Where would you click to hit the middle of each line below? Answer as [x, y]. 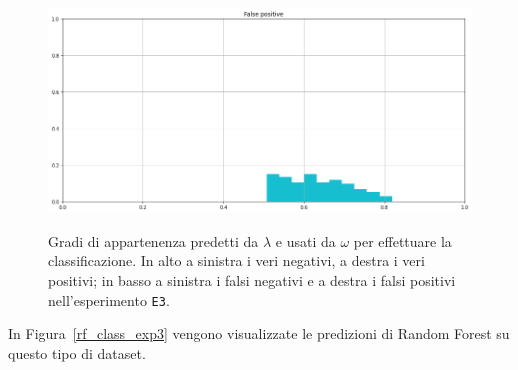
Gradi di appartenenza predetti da [153, 240]
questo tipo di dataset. [77, 352]
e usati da [305, 240]
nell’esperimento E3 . [109, 299]
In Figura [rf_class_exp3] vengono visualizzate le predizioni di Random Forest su [259, 333]
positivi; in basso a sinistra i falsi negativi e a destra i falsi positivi [252, 280]
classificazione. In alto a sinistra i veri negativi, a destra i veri [236, 260]
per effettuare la [402, 240]
